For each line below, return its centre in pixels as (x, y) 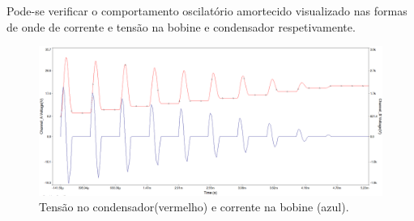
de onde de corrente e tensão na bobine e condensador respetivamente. (181, 26)
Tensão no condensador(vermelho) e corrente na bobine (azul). (194, 207)
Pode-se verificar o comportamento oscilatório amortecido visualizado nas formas (207, 11)
